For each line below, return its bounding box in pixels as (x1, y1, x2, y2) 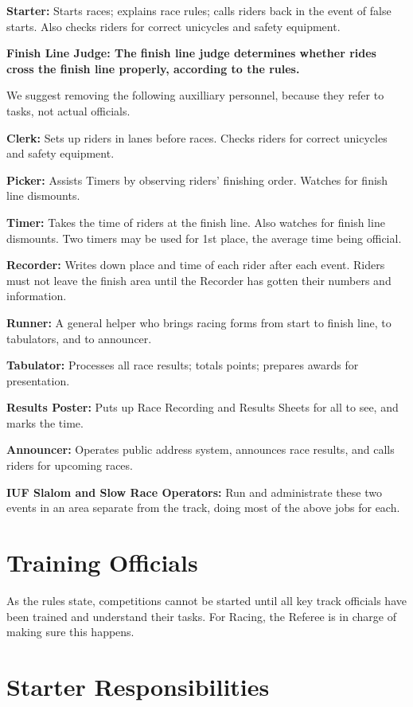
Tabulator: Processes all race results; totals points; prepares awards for (6, 357, 359, 373)
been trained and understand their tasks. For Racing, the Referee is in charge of (6, 607, 396, 624)
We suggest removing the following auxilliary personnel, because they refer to (6, 87, 384, 104)
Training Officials (6, 546, 198, 579)
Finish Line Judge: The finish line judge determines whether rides (6, 45, 376, 61)
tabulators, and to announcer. (6, 330, 152, 346)
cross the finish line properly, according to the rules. (6, 60, 300, 76)
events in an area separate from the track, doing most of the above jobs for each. (6, 499, 400, 516)
